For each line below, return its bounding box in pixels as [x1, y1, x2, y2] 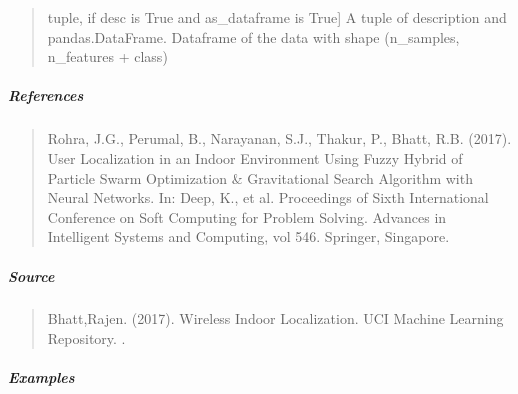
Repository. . [47, 328, 126, 349]
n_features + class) [47, 46, 168, 67]
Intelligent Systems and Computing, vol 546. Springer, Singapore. [47, 226, 450, 247]
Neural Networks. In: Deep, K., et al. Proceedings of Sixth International [47, 187, 489, 208]
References [8, 85, 84, 106]
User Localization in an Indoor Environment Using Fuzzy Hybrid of [47, 147, 463, 168]
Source [8, 265, 55, 286]
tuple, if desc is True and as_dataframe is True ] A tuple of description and [47, 7, 507, 27]
